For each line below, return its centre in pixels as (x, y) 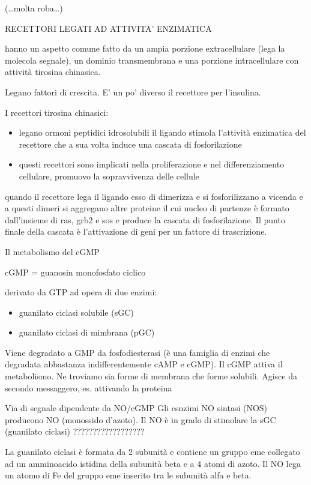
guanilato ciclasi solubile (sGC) (76, 312)
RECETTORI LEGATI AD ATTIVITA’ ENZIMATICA (108, 28)
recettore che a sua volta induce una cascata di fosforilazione (130, 144)
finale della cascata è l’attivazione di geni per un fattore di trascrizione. (136, 231)
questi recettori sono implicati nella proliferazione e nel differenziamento (152, 164)
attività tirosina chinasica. (53, 72)
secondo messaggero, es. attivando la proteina (89, 387)
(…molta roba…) (34, 8)
